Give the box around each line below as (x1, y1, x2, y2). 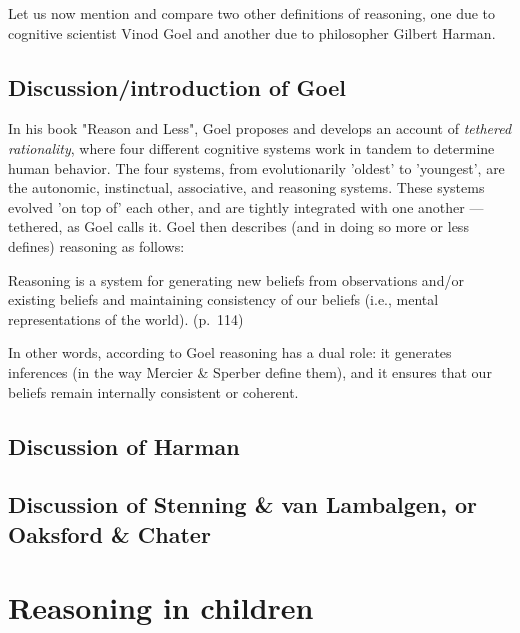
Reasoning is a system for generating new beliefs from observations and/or (8, 269, 464, 290)
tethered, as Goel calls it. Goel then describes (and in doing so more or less (8, 216, 469, 237)
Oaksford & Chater (8, 518, 211, 549)
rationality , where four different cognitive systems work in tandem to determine (8, 137, 495, 158)
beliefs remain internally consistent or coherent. (8, 381, 299, 402)
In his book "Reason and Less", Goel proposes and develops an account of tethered (8, 118, 512, 139)
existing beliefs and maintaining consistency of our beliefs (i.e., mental (8, 289, 439, 310)
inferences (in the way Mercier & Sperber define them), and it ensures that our (8, 361, 492, 382)
